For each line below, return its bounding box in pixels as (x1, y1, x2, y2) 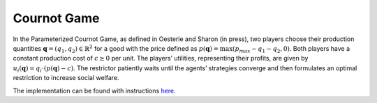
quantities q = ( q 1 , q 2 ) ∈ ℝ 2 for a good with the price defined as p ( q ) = (13, 44, 219, 54)
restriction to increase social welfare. (13, 74, 119, 82)
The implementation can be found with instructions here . (13, 86, 176, 95)
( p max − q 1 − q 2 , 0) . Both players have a (232, 44, 350, 54)
